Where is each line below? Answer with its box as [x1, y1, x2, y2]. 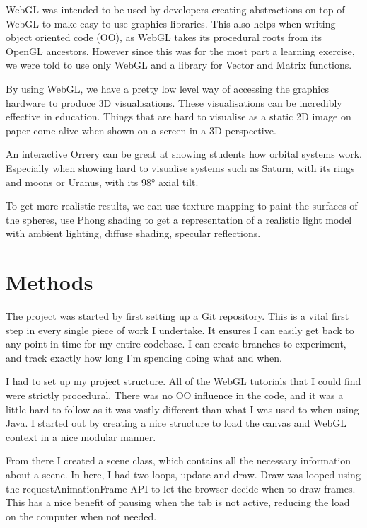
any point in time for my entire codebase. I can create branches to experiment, [6, 336, 346, 351]
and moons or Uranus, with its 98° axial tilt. [6, 174, 199, 189]
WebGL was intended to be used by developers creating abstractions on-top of [6, 2, 345, 16]
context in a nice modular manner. [6, 429, 156, 444]
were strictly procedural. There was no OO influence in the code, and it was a [6, 388, 344, 402]
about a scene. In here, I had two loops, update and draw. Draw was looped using [6, 466, 361, 481]
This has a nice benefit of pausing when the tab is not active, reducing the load [6, 495, 350, 510]
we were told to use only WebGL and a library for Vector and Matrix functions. [6, 57, 352, 72]
